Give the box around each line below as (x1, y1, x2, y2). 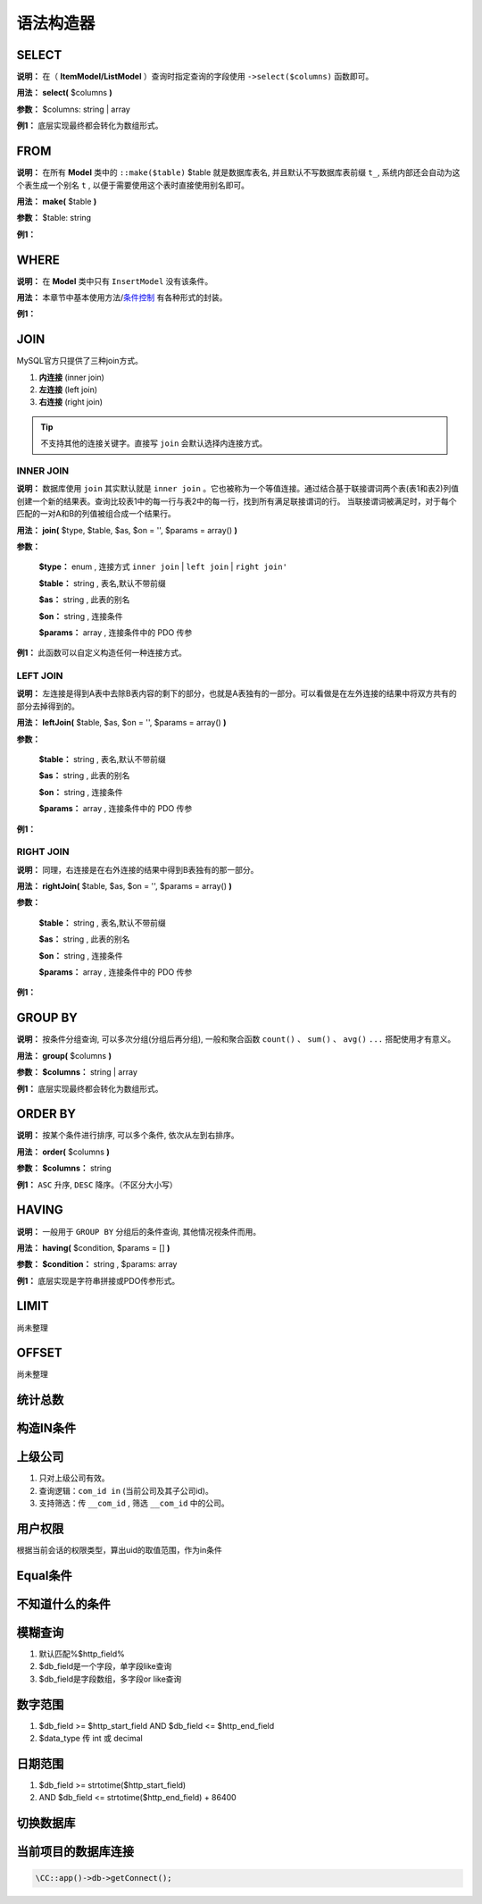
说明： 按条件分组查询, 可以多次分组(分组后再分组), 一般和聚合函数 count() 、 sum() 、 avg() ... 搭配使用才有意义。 (16, 1034, 456, 1044)
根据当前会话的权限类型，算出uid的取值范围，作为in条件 (16, 1545, 222, 1556)
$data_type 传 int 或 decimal (38, 1733, 143, 1744)
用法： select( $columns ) (16, 88, 113, 98)
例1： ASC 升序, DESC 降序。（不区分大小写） (16, 1179, 178, 1190)
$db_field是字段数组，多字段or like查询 (38, 1673, 182, 1684)
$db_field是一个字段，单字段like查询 (38, 1661, 172, 1672)
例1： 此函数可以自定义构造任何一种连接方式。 (16, 648, 187, 658)
